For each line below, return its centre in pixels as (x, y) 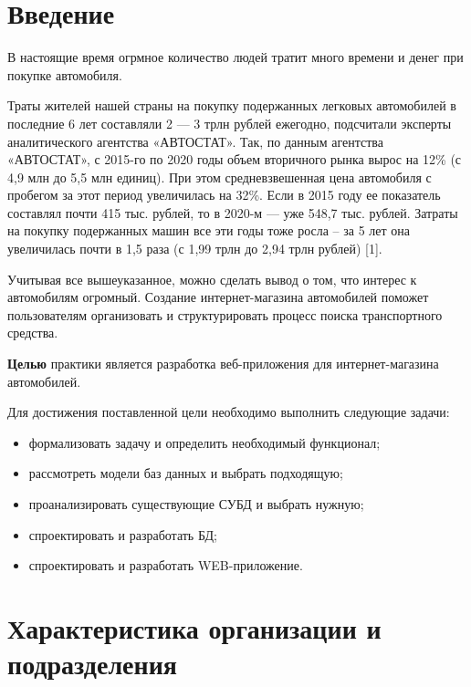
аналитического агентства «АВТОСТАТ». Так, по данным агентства (195, 141)
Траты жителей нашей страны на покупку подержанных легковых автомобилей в (232, 105)
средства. (33, 333)
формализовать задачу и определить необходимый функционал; (204, 442)
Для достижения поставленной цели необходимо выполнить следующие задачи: (229, 412)
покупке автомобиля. (65, 74)
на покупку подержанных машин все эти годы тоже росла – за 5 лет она (209, 230)
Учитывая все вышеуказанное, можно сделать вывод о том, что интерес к (212, 279)
